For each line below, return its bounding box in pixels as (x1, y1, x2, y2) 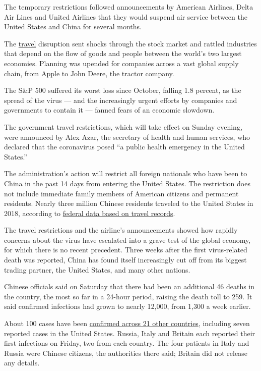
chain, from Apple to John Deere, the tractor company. (4, 68, 174, 78)
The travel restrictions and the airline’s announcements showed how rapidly (4, 225, 238, 235)
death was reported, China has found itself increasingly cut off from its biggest (4, 254, 247, 265)
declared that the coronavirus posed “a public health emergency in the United (4, 141, 245, 152)
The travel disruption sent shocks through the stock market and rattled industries (4, 38, 257, 48)
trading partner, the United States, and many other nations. (4, 264, 190, 275)
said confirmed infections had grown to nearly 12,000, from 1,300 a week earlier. (4, 301, 251, 311)
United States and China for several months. (4, 21, 142, 32)
